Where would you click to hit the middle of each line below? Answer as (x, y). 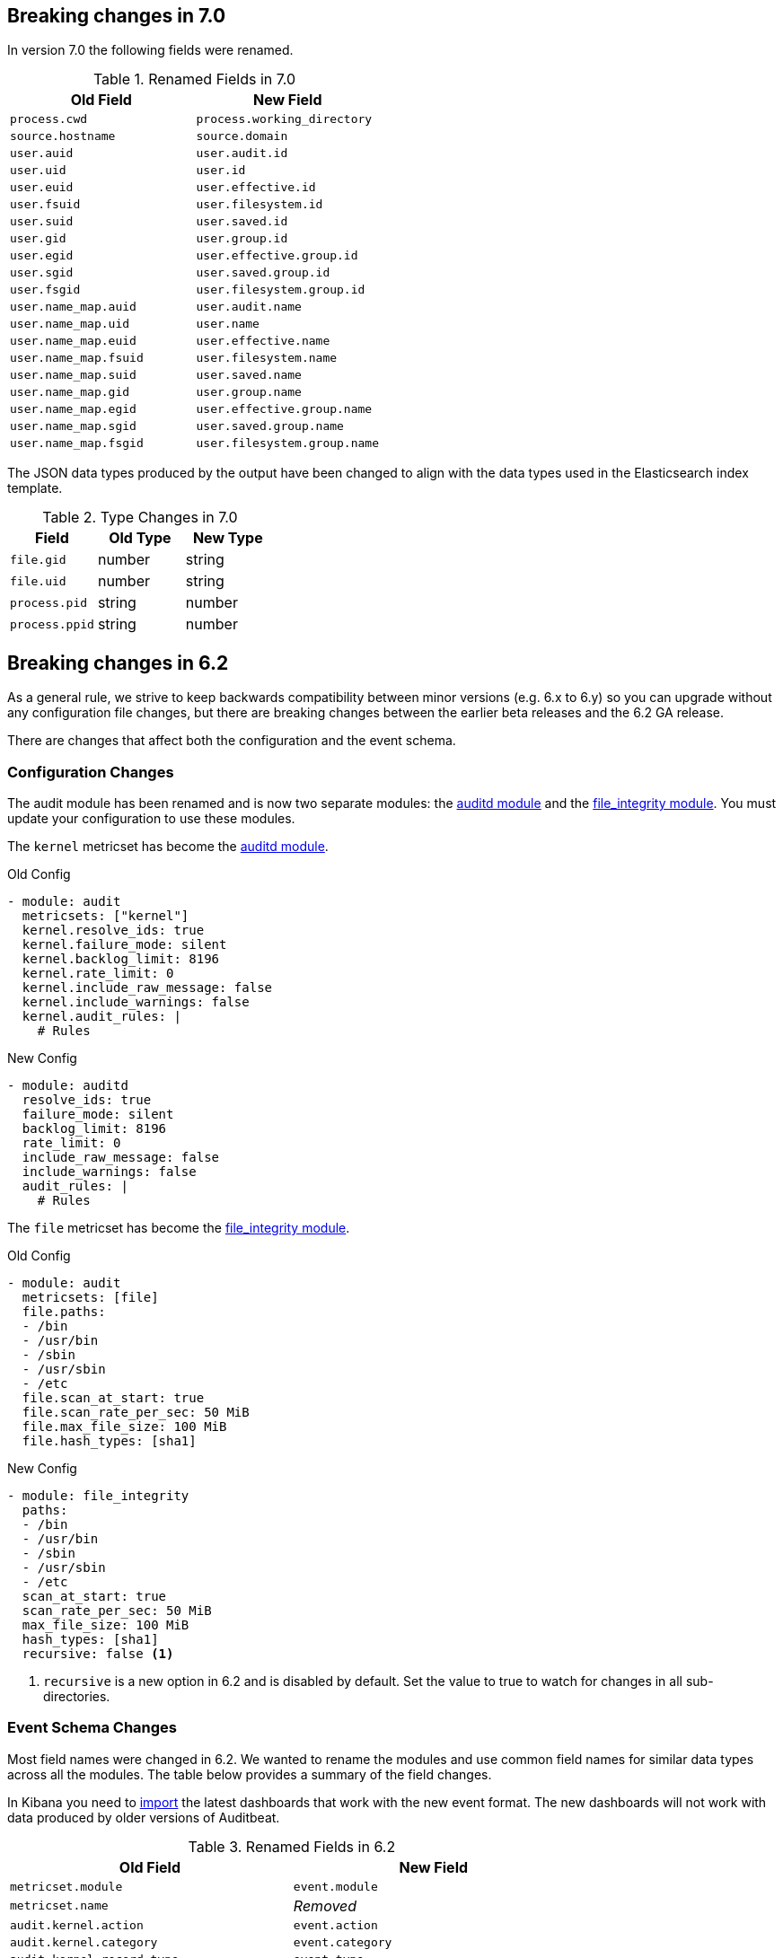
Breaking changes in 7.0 (117, 16)
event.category (343, 1942)
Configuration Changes (91, 772)
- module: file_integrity (98, 1496)
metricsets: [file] (90, 1298)
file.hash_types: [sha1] (109, 1441)
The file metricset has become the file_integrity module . (179, 1228)
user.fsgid (45, 290)
